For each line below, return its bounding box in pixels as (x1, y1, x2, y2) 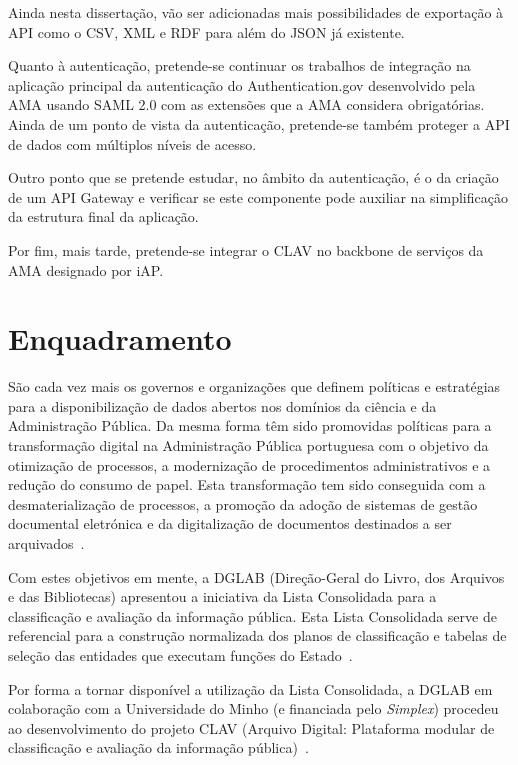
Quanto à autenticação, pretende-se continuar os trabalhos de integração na (8, 55, 471, 76)
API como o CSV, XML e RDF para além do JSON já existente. (8, 21, 405, 42)
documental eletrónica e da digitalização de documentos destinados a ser (8, 513, 452, 534)
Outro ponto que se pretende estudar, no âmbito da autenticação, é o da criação (8, 167, 499, 188)
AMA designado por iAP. (8, 259, 164, 280)
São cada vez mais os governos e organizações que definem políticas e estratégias (8, 376, 501, 397)
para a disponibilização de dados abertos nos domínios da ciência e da (8, 395, 437, 416)
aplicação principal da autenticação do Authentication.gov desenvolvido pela (8, 74, 476, 95)
